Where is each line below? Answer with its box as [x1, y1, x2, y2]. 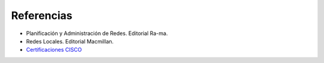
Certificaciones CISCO [26, 46, 82, 53]
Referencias [11, 9, 73, 22]
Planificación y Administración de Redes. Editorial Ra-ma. [26, 30, 168, 37]
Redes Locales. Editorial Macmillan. [26, 37, 114, 45]
